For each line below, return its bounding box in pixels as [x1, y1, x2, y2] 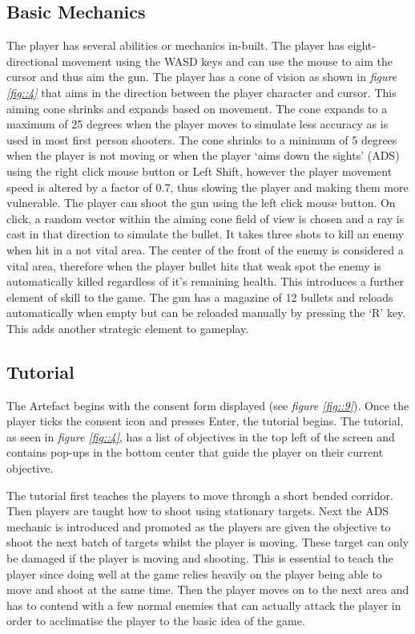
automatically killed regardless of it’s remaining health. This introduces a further [6, 273, 405, 290]
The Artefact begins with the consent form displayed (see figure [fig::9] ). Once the [6, 396, 409, 413]
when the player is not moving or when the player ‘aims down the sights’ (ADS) [6, 147, 400, 164]
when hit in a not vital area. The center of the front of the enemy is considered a [6, 241, 404, 258]
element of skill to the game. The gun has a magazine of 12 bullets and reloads [6, 288, 393, 305]
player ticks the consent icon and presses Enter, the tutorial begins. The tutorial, [6, 413, 404, 429]
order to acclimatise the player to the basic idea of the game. [6, 612, 305, 629]
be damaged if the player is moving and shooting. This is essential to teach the [6, 550, 393, 567]
